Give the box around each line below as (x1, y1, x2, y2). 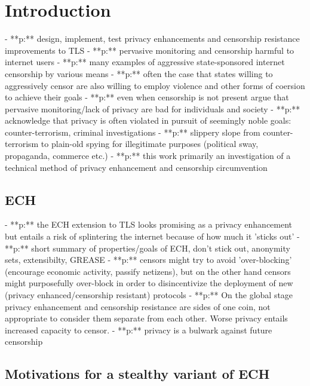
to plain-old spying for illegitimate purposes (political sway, (41, 137, 259, 150)
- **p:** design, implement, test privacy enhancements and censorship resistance (5, 32, 300, 45)
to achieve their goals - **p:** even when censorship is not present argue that (5, 91, 289, 103)
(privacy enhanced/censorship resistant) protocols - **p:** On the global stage (5, 289, 293, 301)
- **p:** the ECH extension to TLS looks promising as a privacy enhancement (5, 218, 293, 231)
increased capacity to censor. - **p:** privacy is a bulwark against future (5, 323, 272, 336)
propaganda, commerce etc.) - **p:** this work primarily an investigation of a (5, 149, 291, 162)
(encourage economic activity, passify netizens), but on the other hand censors (5, 265, 291, 277)
